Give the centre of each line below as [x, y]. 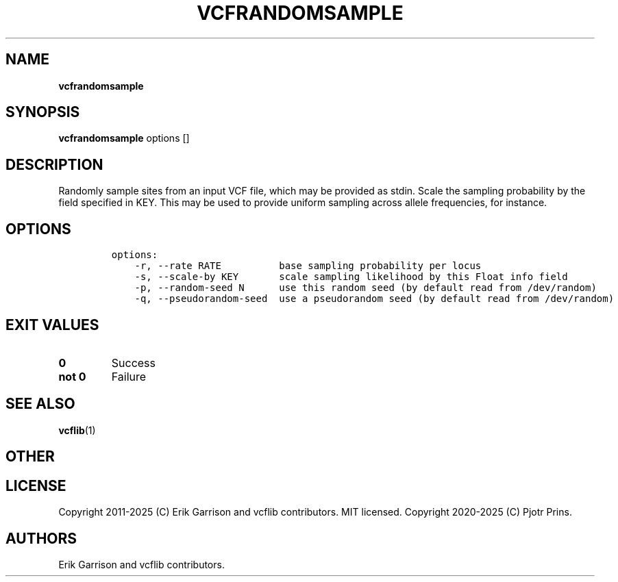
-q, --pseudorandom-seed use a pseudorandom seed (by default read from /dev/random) [374, 299]
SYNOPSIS [43, 112]
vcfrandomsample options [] [124, 138]
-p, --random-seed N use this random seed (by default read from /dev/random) [366, 288]
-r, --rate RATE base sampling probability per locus [308, 266]
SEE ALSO [40, 404]
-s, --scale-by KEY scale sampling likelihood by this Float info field [351, 277]
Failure [129, 376]
